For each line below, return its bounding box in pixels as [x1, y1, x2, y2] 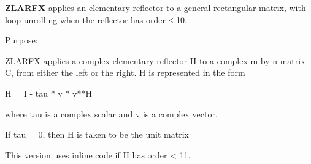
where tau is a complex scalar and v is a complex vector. [5, 107, 218, 120]
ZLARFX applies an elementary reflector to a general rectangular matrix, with [5, 1, 306, 13]
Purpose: [5, 34, 38, 47]
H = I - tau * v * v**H [5, 86, 92, 99]
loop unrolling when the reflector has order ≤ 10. [5, 13, 187, 26]
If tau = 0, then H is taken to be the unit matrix [5, 128, 189, 141]
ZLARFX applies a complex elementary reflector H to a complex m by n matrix [5, 54, 305, 67]
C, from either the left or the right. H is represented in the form [5, 66, 245, 79]
